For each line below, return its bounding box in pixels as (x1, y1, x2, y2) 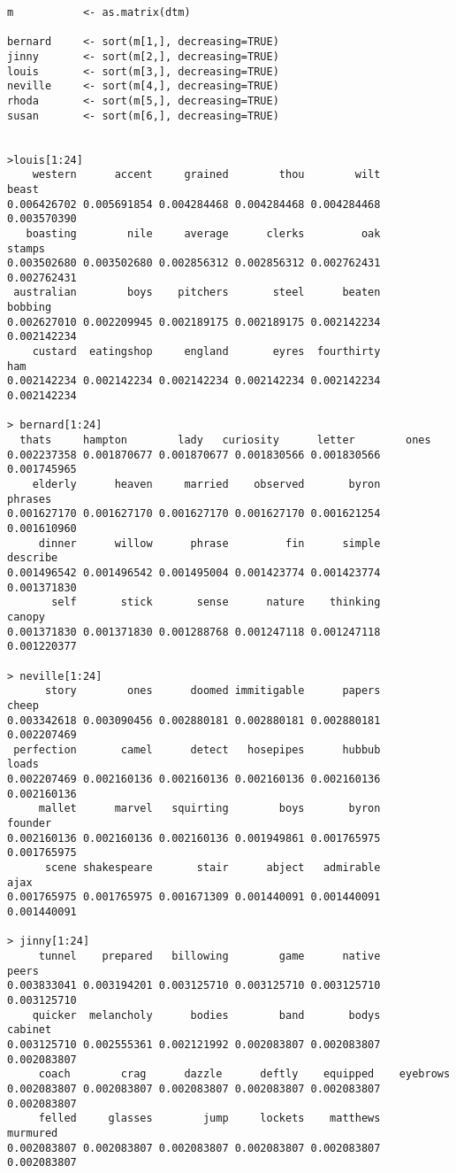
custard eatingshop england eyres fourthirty (32, 345, 381, 359)
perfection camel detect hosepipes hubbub (13, 743, 381, 756)
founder (7, 817, 52, 830)
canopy (7, 610, 45, 623)
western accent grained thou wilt (32, 168, 381, 181)
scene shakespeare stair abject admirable (44, 861, 381, 875)
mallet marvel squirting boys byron (38, 802, 381, 815)
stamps (7, 242, 45, 255)
